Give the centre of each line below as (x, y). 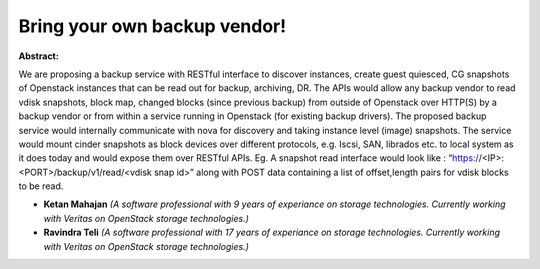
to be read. (41, 186)
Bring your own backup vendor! (152, 26)
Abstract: (38, 56)
